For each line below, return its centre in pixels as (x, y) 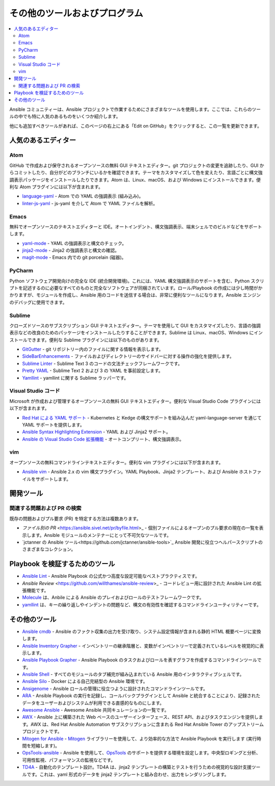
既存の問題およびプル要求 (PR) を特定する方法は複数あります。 (75, 519)
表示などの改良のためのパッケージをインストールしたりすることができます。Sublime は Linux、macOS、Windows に (132, 333)
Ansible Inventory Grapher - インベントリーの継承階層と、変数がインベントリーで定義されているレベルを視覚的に (141, 646)
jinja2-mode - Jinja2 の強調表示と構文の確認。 (71, 251)
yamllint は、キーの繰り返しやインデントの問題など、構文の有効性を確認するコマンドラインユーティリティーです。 (142, 604)
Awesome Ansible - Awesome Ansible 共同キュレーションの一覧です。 (95, 710)
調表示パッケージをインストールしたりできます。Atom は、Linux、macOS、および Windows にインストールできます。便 (135, 180)
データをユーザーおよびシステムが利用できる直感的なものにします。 (93, 703)
